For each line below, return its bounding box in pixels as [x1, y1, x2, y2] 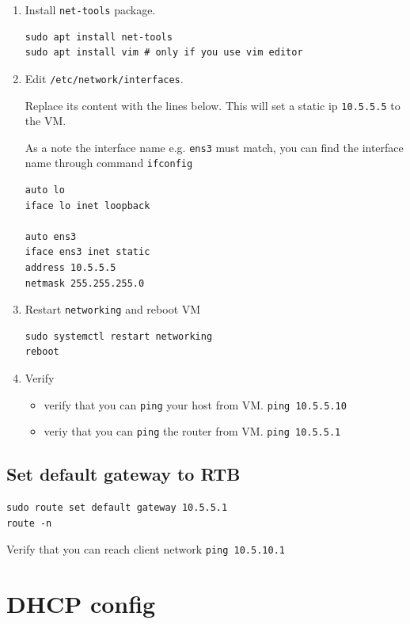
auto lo [25, 185, 65, 196]
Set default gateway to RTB [6, 462, 241, 486]
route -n [6, 517, 52, 529]
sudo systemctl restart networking [25, 330, 213, 342]
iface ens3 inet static [25, 246, 150, 258]
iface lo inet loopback [25, 200, 150, 211]
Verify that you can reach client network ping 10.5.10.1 [6, 541, 285, 557]
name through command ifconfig [25, 154, 193, 171]
